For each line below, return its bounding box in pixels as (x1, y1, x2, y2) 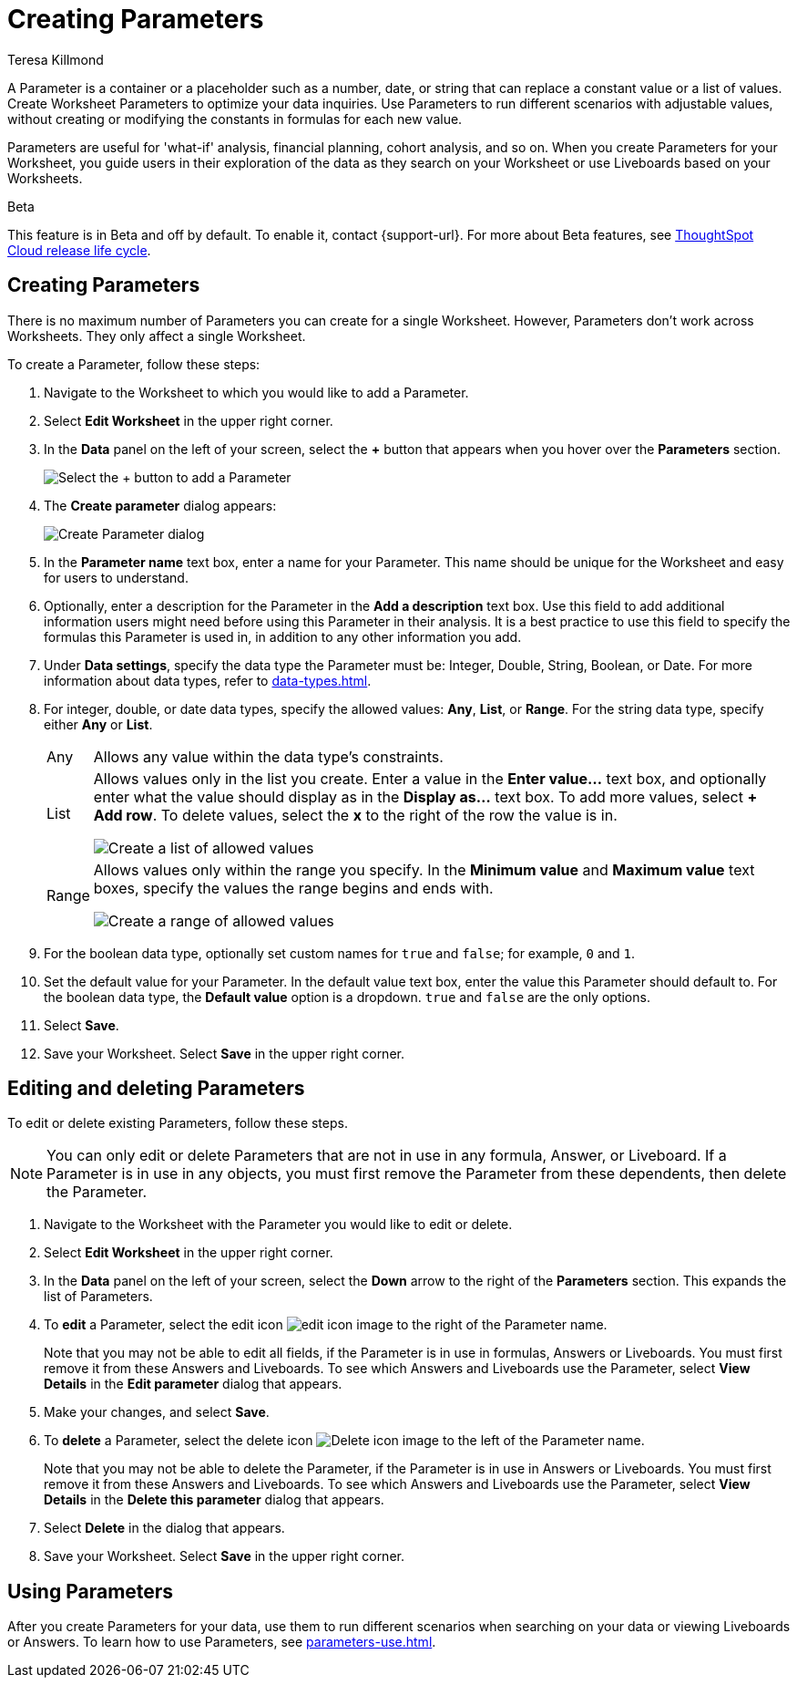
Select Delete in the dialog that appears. (44, 1520, 285, 1536)
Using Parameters (7, 1579, 174, 1603)
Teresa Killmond (7, 51, 104, 67)
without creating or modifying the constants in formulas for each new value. (7, 110, 463, 127)
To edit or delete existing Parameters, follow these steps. (7, 1115, 348, 1132)
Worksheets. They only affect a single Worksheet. (7, 327, 306, 344)
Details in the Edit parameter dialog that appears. (44, 1376, 342, 1392)
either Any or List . (44, 716, 153, 732)
